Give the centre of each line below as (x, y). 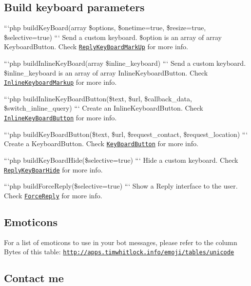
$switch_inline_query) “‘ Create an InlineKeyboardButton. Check (104, 108)
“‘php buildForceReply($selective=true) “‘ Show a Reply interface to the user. (121, 186)
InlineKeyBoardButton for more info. (60, 118)
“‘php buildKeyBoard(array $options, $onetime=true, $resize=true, (105, 28)
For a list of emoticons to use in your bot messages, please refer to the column (121, 242)
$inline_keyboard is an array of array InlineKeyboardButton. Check (106, 72)
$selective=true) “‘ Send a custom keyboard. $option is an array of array (113, 37)
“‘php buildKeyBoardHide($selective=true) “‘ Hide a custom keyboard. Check (121, 160)
